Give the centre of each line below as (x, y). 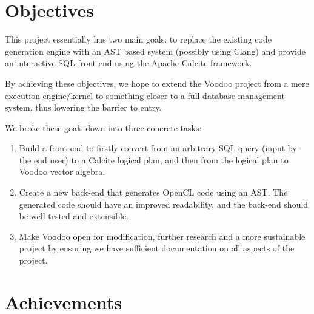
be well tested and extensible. (74, 216)
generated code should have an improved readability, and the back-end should (164, 204)
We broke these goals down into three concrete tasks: (103, 127)
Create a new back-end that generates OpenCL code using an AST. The (153, 192)
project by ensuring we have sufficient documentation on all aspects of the (157, 248)
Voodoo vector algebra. (62, 172)
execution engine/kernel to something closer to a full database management (145, 95)
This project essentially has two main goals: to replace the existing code (138, 39)
